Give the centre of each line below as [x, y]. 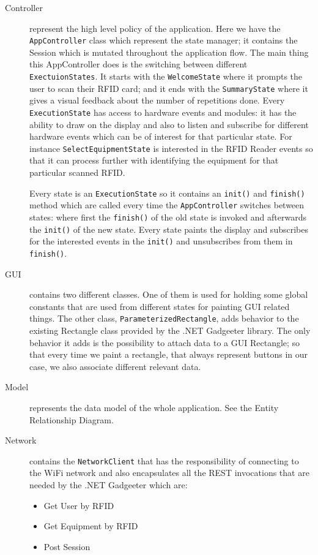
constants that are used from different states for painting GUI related [160, 306]
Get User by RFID [79, 505]
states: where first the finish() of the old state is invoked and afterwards [168, 217]
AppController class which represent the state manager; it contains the [164, 40]
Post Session [67, 546]
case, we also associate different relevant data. [115, 366]
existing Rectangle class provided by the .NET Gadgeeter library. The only [170, 330]
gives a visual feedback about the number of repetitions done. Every [157, 100]
